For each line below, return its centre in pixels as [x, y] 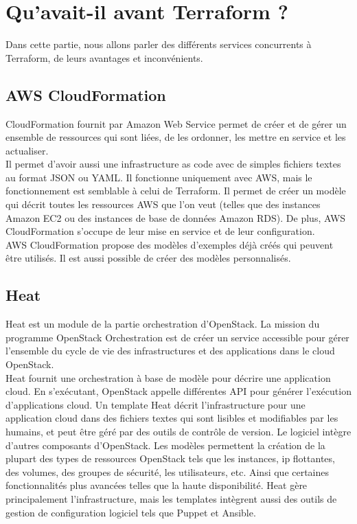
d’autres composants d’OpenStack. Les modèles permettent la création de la [165, 445]
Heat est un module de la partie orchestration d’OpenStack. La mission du [163, 324]
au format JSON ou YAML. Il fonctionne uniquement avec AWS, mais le [159, 177]
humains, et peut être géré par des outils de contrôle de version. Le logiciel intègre [178, 431]
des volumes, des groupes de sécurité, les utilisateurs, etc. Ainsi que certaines [168, 471]
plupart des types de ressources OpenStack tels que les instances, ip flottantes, [170, 458]
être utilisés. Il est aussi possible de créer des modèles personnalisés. [148, 258]
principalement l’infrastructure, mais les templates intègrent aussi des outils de [171, 498]
